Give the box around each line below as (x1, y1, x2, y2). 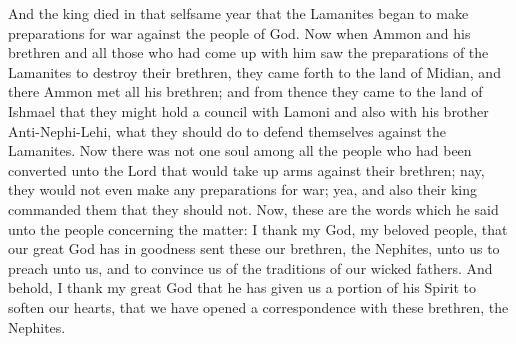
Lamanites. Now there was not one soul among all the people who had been (8, 140, 472, 161)
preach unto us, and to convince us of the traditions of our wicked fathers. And (8, 257, 493, 278)
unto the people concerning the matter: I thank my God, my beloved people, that (8, 218, 508, 239)
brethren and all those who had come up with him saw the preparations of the (8, 42, 489, 63)
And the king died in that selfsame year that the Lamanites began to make (8, 3, 469, 23)
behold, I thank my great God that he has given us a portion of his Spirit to (8, 277, 476, 298)
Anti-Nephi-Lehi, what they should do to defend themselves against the (8, 120, 447, 141)
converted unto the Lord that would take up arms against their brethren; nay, (8, 159, 485, 180)
